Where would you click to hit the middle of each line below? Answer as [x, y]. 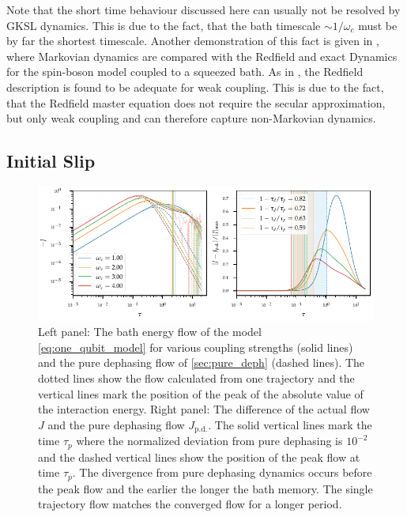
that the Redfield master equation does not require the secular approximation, [196, 102]
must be [378, 25]
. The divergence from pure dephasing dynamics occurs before [222, 472]
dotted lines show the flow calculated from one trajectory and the [196, 377]
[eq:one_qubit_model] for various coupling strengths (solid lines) [196, 347]
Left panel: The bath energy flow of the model [150, 332]
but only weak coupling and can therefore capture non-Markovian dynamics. [191, 118]
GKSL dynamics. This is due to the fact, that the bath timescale [164, 25]
